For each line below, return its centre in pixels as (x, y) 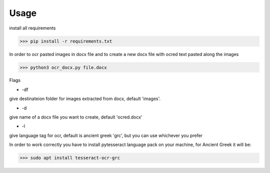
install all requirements (32, 28)
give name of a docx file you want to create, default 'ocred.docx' (76, 117)
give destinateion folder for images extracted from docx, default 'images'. (85, 99)
